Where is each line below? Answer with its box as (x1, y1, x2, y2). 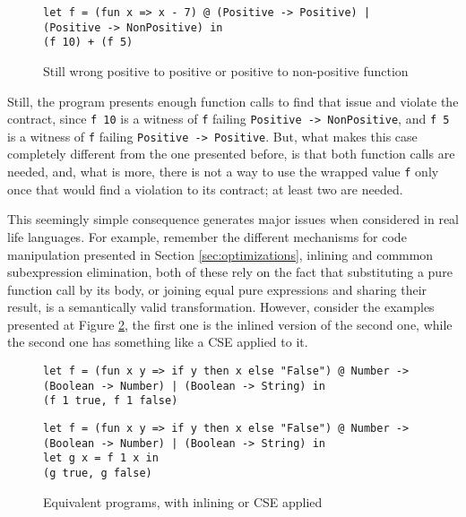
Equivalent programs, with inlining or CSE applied (43, 492, 323, 511)
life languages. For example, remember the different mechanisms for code (7, 227, 407, 246)
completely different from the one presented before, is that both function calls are (7, 144, 455, 163)
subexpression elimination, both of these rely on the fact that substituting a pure (7, 263, 453, 281)
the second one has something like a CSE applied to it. (7, 332, 308, 351)
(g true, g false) (43, 467, 152, 479)
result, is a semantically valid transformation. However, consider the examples (7, 297, 435, 316)
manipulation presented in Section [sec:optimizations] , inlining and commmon (7, 245, 434, 263)
